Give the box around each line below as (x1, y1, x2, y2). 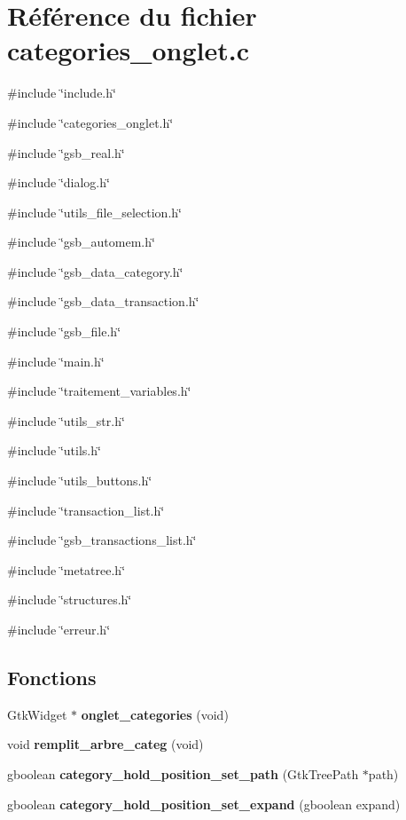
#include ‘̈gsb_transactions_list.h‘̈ (7, 531, 197, 549)
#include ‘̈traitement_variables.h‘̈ (7, 382, 191, 400)
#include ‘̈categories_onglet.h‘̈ (7, 113, 174, 131)
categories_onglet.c (7, 32, 249, 68)
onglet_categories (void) (81, 705, 229, 723)
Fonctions (7, 663, 97, 690)
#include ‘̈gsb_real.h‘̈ (7, 143, 125, 162)
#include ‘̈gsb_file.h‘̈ (7, 322, 121, 341)
